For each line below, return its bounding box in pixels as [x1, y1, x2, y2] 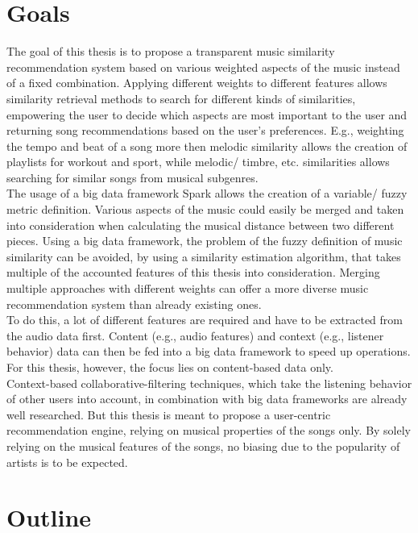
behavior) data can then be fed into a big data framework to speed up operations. [6, 343, 411, 360]
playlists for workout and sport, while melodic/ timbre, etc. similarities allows [6, 153, 390, 170]
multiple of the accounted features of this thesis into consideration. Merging [6, 264, 380, 281]
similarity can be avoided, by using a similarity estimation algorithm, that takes [6, 248, 401, 264]
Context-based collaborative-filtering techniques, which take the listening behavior [6, 374, 412, 391]
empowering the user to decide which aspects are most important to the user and [6, 106, 408, 123]
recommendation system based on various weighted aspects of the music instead [6, 58, 400, 75]
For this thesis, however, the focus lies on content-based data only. [6, 359, 333, 375]
